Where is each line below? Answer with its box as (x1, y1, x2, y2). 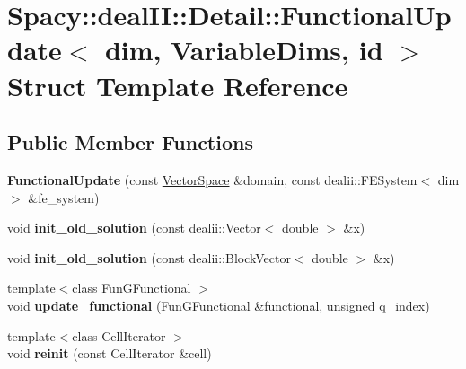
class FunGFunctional (72, 278, 191, 297)
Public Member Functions (7, 128, 253, 156)
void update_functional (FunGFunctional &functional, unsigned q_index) (7, 295, 430, 314)
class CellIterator (72, 326, 166, 345)
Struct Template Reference (7, 66, 348, 103)
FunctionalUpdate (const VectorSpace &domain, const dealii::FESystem (7, 170, 418, 189)
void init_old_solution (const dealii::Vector (7, 218, 261, 237)
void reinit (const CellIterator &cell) (7, 344, 212, 363)
